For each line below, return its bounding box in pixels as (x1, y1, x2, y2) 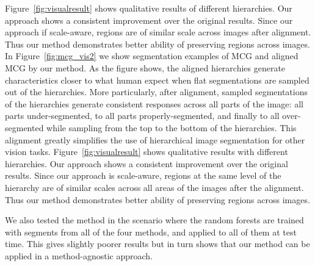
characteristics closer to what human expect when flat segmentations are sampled (5, 73, 310, 86)
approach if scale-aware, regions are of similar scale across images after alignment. (5, 26, 311, 38)
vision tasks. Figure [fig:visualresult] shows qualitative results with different (5, 145, 288, 158)
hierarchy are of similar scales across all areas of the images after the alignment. (5, 181, 304, 193)
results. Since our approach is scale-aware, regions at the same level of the (5, 169, 281, 182)
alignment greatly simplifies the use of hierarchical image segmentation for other (5, 133, 305, 146)
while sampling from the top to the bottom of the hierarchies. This (46, 121, 297, 134)
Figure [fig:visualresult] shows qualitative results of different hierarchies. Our (5, 2, 292, 14)
